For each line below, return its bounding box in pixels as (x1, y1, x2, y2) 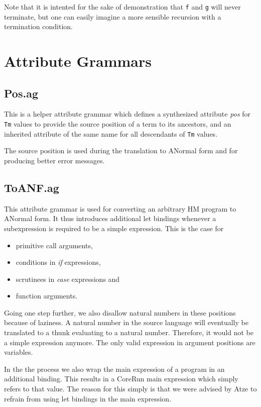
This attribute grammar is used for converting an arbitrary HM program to (4, 203, 236, 214)
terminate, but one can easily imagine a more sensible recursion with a (4, 11, 221, 22)
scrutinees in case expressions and (16, 273, 120, 284)
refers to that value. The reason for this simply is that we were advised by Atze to (4, 383, 257, 394)
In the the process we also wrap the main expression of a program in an (4, 363, 225, 374)
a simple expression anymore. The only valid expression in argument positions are (4, 337, 255, 347)
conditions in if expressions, (16, 257, 101, 267)
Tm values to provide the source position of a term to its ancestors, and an (4, 119, 231, 129)
